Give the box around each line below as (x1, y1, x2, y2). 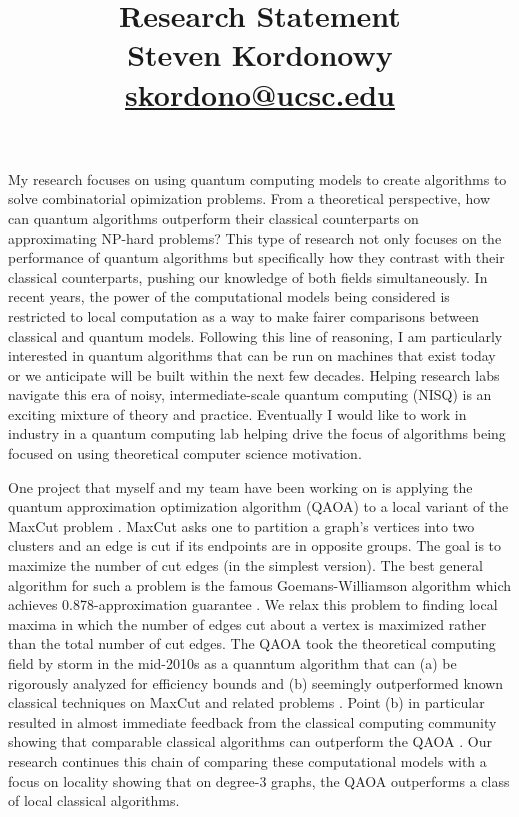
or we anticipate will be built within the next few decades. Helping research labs (8, 364, 500, 385)
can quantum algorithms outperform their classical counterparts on (8, 207, 419, 228)
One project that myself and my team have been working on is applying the (8, 476, 473, 497)
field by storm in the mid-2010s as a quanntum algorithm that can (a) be (8, 653, 457, 673)
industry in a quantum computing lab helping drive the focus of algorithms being (8, 423, 506, 444)
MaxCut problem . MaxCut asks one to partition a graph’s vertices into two (8, 515, 475, 536)
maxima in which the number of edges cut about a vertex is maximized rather (8, 613, 487, 634)
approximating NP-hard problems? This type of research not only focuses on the (8, 227, 502, 248)
